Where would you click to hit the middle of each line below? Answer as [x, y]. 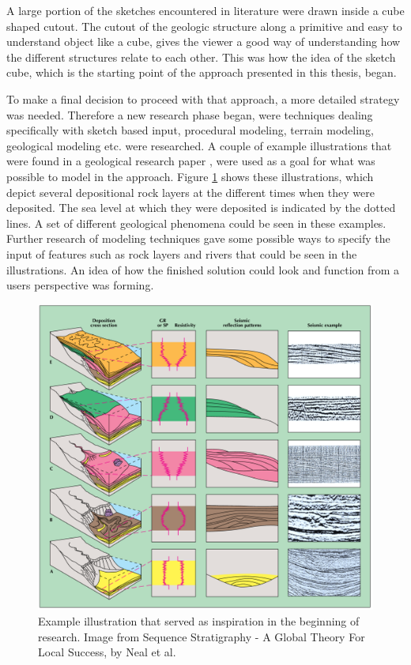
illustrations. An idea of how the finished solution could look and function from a [203, 269]
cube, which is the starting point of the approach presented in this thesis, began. [202, 72]
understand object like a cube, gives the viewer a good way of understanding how [204, 42]
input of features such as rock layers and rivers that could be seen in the [182, 253]
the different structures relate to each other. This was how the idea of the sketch [201, 57]
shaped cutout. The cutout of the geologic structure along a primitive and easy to [204, 26]
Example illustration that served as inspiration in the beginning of [199, 621]
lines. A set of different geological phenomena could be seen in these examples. [196, 223]
